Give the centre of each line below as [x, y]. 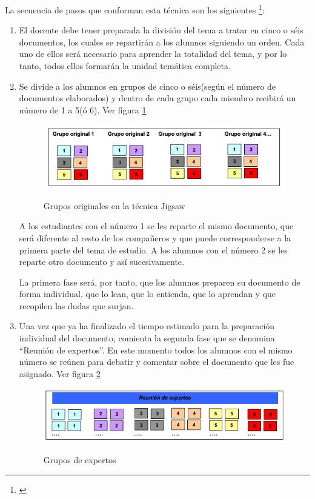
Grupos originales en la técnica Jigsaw [114, 205]
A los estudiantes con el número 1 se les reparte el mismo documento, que [156, 226]
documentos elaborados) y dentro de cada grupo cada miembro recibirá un [157, 98]
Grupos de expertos [80, 459]
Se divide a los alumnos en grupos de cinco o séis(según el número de [148, 86]
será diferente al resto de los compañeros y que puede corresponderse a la [155, 237]
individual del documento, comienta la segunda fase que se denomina [147, 338]
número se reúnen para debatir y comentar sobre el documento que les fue [157, 362]
